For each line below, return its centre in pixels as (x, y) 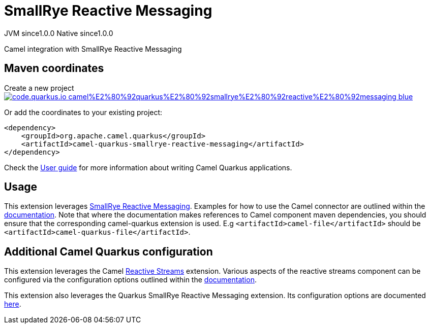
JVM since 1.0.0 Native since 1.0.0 (59, 33)
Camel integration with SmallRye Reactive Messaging (93, 49)
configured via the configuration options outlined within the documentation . (130, 280)
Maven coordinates (54, 68)
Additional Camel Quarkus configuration (109, 251)
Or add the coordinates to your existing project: (83, 112)
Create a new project (39, 88)
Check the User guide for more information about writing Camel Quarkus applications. (148, 167)
